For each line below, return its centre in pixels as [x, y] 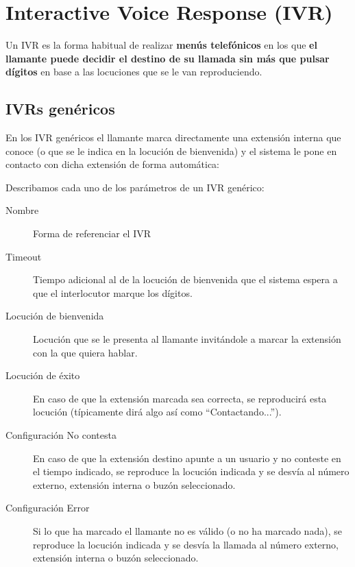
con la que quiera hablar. [85, 352]
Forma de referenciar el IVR [92, 233]
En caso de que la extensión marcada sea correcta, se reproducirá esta [180, 398]
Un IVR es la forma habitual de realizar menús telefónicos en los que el [161, 45]
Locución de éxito [43, 375]
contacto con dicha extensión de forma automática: [112, 164]
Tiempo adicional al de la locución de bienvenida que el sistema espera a [185, 279]
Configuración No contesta [61, 435]
